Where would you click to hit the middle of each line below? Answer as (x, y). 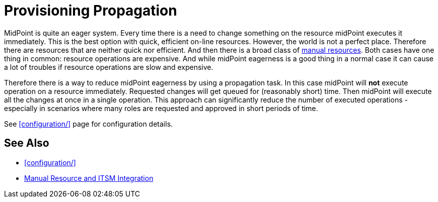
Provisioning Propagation (91, 11)
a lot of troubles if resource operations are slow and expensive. (109, 67)
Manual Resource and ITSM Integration (89, 178)
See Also (27, 143)
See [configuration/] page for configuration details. (89, 124)
